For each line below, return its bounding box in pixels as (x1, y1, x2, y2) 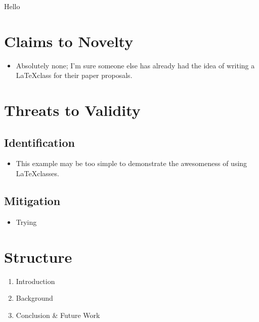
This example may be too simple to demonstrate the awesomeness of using (16, 158, 247, 169)
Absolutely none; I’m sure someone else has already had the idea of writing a (16, 60, 255, 70)
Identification (4, 134, 75, 150)
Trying (16, 216, 37, 227)
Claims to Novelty (4, 30, 134, 51)
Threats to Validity (4, 100, 141, 120)
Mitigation (4, 193, 61, 209)
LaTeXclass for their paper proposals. (16, 70, 133, 80)
